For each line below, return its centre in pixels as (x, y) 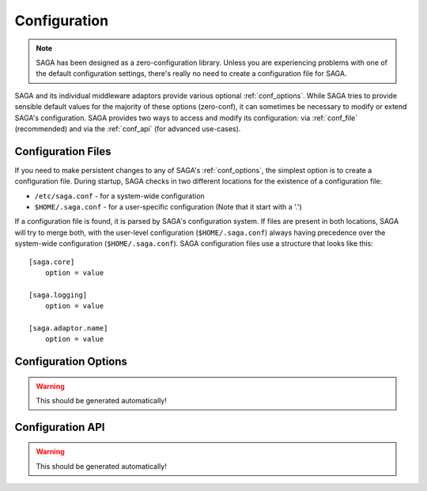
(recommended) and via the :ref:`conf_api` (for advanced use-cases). (128, 128)
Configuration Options (71, 362)
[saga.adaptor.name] (68, 328)
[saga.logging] (58, 295)
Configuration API (60, 427)
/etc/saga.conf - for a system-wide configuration (119, 196)
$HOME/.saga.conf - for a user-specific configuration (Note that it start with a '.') (168, 206)
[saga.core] (52, 262)
